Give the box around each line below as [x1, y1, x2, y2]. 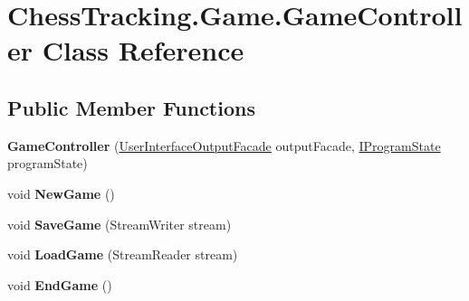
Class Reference [42, 32, 244, 69]
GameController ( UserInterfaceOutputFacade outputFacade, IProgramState [7, 136, 441, 155]
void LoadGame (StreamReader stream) [7, 245, 238, 264]
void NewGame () [7, 183, 115, 202]
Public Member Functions [7, 93, 255, 121]
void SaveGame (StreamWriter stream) [7, 214, 232, 233]
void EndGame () [7, 275, 112, 294]
